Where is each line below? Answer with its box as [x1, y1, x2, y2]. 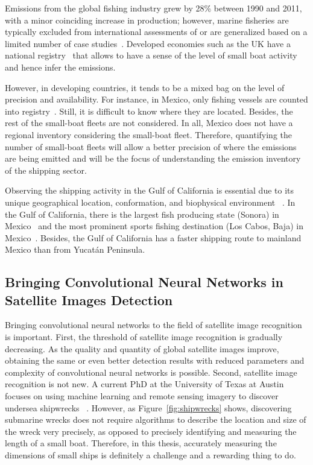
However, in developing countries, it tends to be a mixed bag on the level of [5, 81, 285, 93]
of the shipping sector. [5, 163, 87, 176]
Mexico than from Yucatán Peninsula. [5, 243, 145, 256]
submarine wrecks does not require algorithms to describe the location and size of [5, 413, 306, 426]
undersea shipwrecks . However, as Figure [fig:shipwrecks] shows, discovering [5, 401, 292, 414]
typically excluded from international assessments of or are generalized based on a [5, 25, 308, 38]
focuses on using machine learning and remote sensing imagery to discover [5, 390, 279, 402]
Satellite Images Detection [5, 290, 173, 309]
